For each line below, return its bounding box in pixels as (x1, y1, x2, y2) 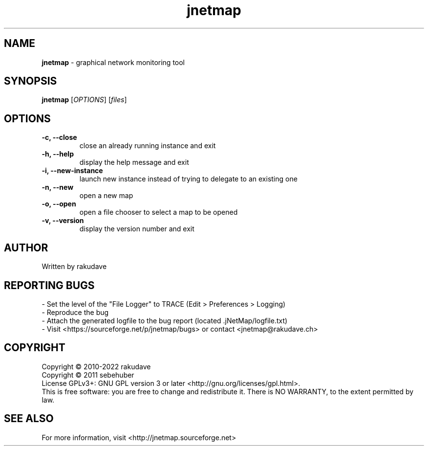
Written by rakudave (42, 262, 107, 271)
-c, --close (42, 133, 77, 142)
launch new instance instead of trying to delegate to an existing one (79, 175, 298, 183)
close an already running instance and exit (79, 141, 216, 150)
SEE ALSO (4, 412, 54, 425)
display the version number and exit (79, 225, 194, 233)
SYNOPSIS (4, 75, 57, 88)
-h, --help (42, 150, 74, 158)
